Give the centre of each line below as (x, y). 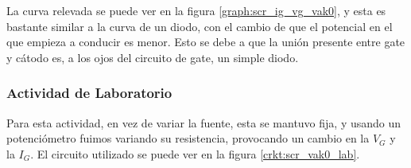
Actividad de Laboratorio (89, 93)
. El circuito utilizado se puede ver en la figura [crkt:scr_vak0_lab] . (195, 153)
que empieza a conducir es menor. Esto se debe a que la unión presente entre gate (206, 42)
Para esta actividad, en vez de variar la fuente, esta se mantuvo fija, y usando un (204, 122)
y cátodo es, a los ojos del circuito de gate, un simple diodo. (153, 57)
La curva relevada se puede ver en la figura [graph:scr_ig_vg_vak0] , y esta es (196, 10)
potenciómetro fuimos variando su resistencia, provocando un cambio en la (188, 138)
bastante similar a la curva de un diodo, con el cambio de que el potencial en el (200, 26)
